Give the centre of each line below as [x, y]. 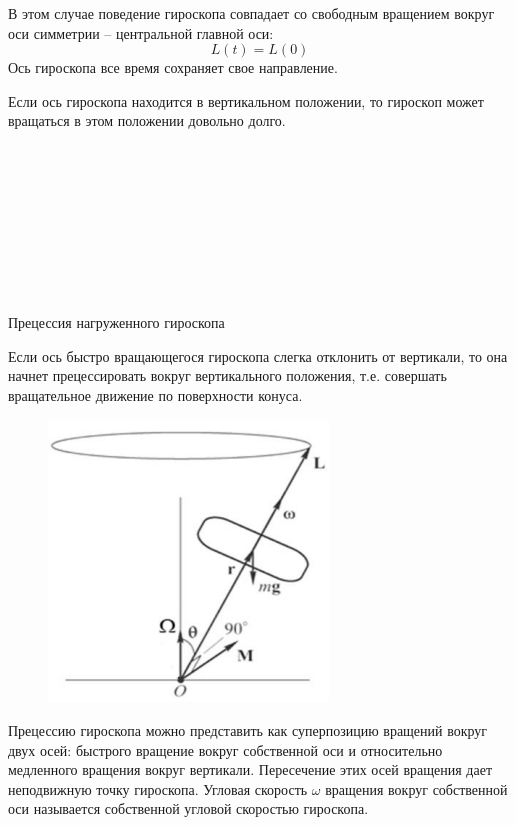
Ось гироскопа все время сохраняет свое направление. [173, 67]
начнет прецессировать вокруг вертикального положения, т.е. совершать [227, 375]
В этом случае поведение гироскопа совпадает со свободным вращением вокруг [251, 13]
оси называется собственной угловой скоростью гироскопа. [188, 808]
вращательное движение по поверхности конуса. [155, 394]
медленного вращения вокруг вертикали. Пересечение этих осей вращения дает [250, 769]
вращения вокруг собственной [416, 788]
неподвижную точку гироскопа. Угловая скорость [158, 788]
